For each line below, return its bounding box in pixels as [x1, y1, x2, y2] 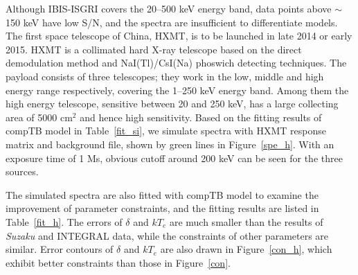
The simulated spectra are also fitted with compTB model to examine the [6, 187, 319, 202]
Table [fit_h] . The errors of [6, 214, 123, 229]
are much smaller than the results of [169, 214, 323, 229]
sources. [6, 164, 39, 179]
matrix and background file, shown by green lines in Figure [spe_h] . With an [6, 136, 334, 151]
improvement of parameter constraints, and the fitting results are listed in [6, 201, 319, 215]
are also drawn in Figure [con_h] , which [160, 242, 332, 256]
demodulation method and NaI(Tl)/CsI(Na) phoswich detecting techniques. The [6, 55, 347, 70]
